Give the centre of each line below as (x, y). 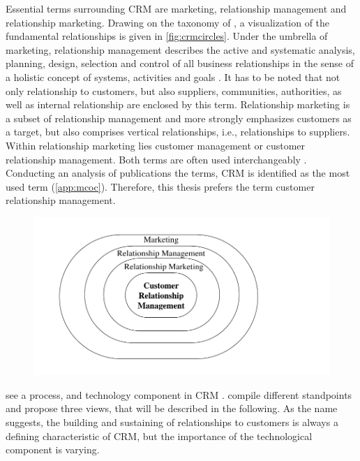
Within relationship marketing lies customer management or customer (156, 145)
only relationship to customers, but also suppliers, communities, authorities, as (174, 90)
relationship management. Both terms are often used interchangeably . (156, 159)
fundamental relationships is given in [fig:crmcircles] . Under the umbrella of (167, 36)
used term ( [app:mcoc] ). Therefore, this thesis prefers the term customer (160, 186)
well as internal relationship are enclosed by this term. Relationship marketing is (178, 104)
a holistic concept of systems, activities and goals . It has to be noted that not (173, 76)
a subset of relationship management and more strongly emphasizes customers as (179, 118)
